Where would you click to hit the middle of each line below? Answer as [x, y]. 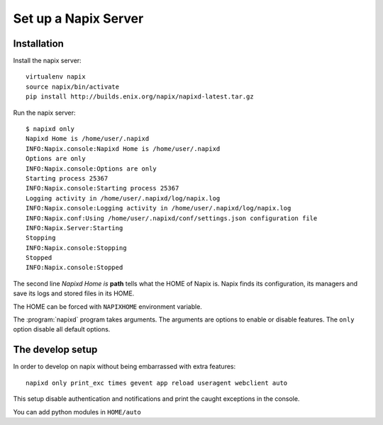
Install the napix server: [47, 61]
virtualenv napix [56, 77]
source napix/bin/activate [73, 86]
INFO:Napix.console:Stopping [76, 248]
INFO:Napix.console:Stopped [74, 268]
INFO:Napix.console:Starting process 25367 [102, 188]
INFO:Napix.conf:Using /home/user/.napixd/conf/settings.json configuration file [172, 218]
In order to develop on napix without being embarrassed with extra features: [124, 367]
